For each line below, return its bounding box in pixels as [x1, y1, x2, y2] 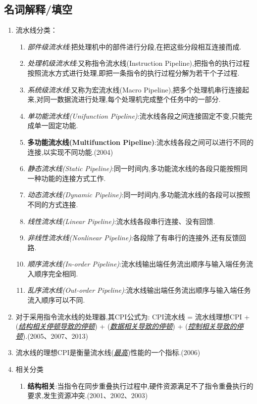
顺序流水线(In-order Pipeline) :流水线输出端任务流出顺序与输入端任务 [27, 259, 246, 269]
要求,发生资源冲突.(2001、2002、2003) [27, 390, 148, 401]
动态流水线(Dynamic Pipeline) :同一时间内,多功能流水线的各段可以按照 [27, 189, 251, 200]
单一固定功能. [34, 120, 78, 131]
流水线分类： [15, 25, 57, 35]
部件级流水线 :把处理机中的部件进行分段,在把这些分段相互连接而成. [27, 41, 242, 51]
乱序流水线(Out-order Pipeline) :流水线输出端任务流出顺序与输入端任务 [27, 285, 251, 295]
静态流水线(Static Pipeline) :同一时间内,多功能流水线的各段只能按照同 [27, 163, 248, 174]
